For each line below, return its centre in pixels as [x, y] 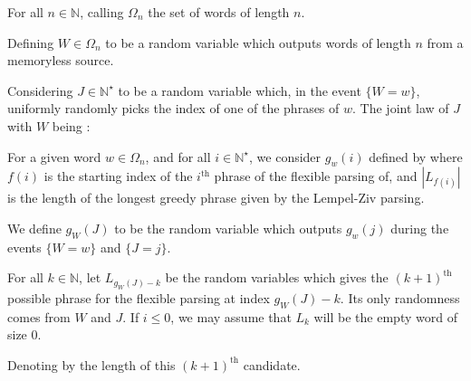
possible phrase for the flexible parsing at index [139, 297]
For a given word [54, 156]
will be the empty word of [385, 316]
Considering [40, 90]
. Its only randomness [400, 297]
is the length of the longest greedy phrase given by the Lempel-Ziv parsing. [216, 198]
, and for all [178, 156]
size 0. [24, 334]
